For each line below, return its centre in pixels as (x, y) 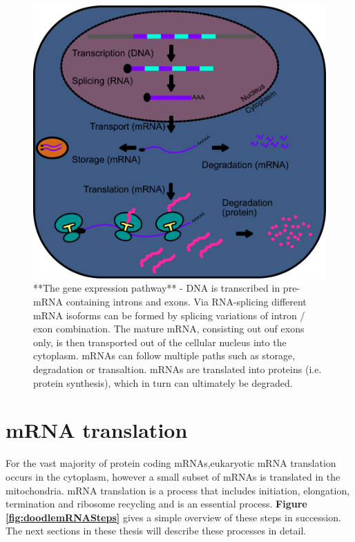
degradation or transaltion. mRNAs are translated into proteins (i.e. (177, 369)
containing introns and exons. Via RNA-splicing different (186, 302)
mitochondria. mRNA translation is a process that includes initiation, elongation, (178, 490)
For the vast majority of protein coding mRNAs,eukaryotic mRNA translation (171, 463)
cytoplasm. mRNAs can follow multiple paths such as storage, (164, 355)
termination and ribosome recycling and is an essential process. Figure (156, 504)
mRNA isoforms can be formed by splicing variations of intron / (169, 315)
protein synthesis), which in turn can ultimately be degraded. (163, 382)
